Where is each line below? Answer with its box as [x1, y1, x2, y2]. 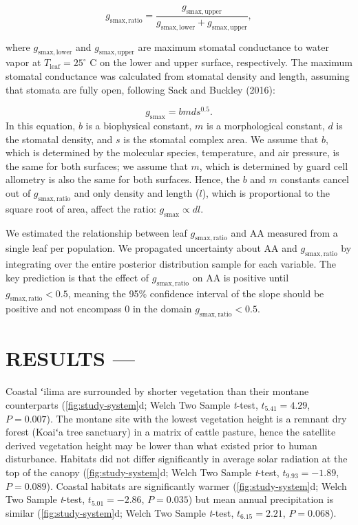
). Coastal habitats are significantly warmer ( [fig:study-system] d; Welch [46, 478, 347, 493]
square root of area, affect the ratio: [6, 201, 156, 215]
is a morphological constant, [207, 118, 325, 133]
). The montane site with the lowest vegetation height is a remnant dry [46, 411, 347, 425]
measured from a [267, 225, 338, 239]
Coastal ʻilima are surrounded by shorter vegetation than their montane [6, 384, 309, 398]
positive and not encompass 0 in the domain [6, 301, 192, 316]
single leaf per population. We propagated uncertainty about [6, 241, 261, 255]
